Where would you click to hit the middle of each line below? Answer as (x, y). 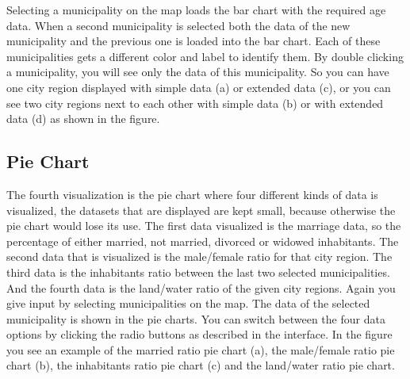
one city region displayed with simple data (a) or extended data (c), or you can (199, 87)
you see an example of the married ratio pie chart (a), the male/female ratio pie (201, 349)
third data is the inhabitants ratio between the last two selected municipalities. (198, 272)
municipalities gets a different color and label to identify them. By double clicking (205, 56)
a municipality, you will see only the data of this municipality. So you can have (198, 72)
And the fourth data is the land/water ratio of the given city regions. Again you (201, 287)
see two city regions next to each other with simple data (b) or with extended (195, 103)
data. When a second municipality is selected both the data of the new (178, 25)
